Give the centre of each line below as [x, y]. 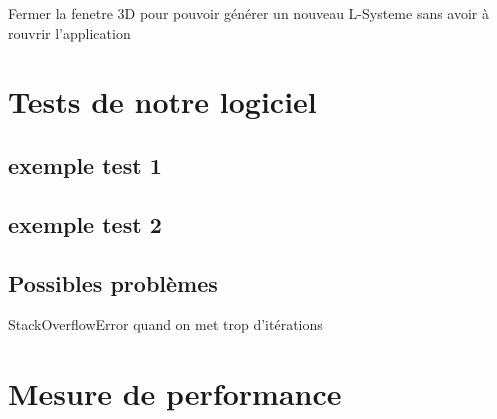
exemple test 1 [85, 164]
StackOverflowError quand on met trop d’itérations [165, 324]
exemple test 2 [85, 223]
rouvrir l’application [69, 32]
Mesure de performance [175, 393]
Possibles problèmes [113, 282]
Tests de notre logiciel [162, 101]
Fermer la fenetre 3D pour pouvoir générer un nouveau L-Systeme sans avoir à [249, 13]
